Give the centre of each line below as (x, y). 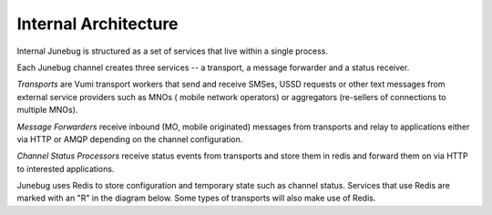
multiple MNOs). (47, 110)
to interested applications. (66, 169)
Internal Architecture (97, 24)
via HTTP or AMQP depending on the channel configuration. (130, 139)
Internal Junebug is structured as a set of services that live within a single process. (172, 51)
